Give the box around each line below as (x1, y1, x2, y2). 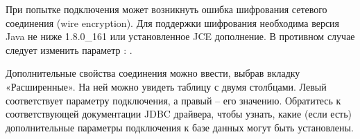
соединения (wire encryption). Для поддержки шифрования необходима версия (6, 15, 340, 30)
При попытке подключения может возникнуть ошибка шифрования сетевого (6, 2, 327, 16)
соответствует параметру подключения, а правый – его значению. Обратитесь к (6, 93, 341, 107)
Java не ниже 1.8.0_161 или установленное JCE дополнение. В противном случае (6, 29, 355, 44)
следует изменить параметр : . (6, 42, 132, 57)
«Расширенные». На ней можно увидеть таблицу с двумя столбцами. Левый (6, 79, 327, 93)
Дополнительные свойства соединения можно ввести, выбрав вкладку (6, 66, 300, 80)
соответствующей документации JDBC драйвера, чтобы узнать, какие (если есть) (6, 106, 352, 121)
